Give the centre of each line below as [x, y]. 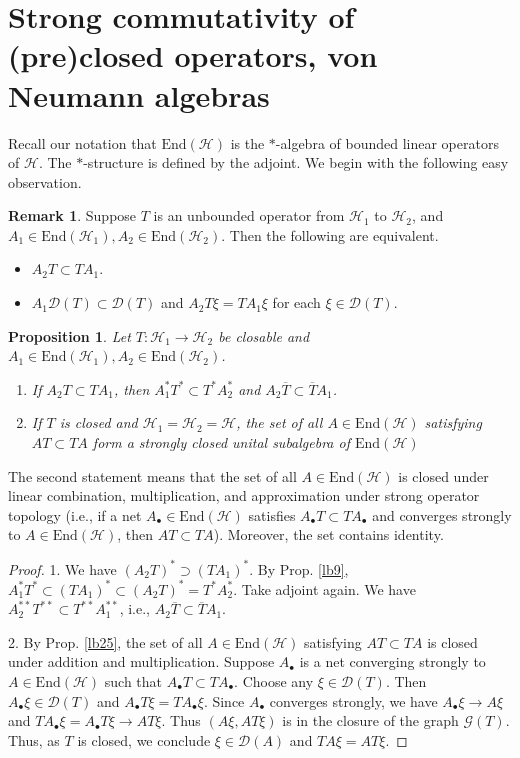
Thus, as [34, 739]
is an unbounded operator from [249, 215]
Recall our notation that [82, 142]
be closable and [264, 335]
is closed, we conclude [144, 739]
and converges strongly [442, 514]
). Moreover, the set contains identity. [328, 534]
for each [296, 302]
